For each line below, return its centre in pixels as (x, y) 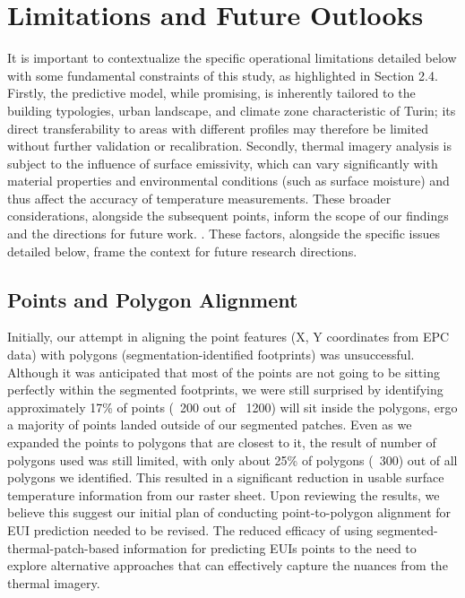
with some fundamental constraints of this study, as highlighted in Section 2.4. (223, 75)
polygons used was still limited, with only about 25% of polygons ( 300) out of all (232, 459)
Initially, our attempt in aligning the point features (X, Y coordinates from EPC (228, 337)
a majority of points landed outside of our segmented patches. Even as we (210, 425)
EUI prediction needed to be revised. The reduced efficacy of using (190, 529)
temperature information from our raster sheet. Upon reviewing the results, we (224, 494)
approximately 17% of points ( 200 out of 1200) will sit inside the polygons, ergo (232, 407)
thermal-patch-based (63, 547)
